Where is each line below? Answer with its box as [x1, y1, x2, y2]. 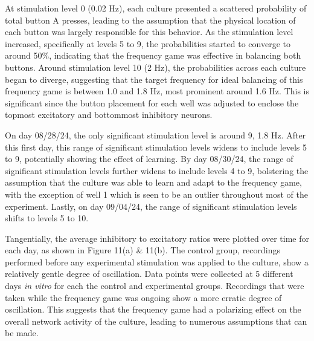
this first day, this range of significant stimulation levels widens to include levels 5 [5, 140, 307, 153]
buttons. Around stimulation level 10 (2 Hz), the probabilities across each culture [5, 60, 306, 73]
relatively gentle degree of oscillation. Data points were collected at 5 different [5, 267, 293, 280]
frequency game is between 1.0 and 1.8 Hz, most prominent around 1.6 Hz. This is [5, 85, 309, 97]
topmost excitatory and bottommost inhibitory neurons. [5, 108, 213, 121]
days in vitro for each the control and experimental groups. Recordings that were [5, 279, 304, 292]
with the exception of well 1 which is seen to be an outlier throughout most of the [5, 187, 308, 200]
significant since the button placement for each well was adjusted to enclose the [5, 96, 299, 109]
